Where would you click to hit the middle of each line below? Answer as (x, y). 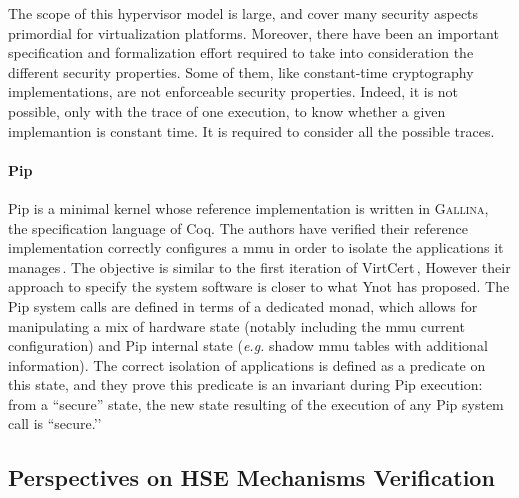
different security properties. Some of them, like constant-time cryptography (241, 71)
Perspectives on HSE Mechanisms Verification (251, 477)
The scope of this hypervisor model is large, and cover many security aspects (243, 13)
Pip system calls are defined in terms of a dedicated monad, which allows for (243, 305)
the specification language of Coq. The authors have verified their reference (238, 227)
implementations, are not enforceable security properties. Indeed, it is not (233, 91)
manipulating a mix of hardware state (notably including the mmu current (236, 325)
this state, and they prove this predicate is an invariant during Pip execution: (245, 384)
